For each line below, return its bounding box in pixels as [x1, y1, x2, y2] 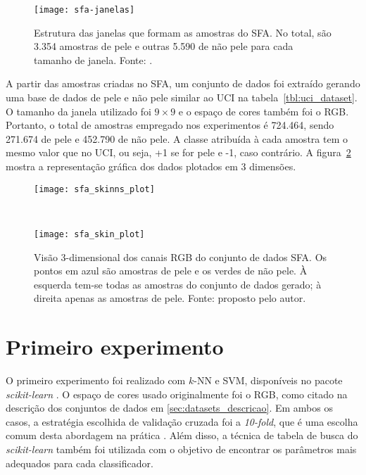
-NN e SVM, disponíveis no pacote [194, 373, 343, 387]
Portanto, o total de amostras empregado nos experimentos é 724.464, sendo [6, 118, 334, 132]
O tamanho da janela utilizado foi [6, 103, 151, 118]
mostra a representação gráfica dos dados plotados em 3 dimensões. [6, 159, 296, 173]
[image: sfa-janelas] [34, 5, 135, 15]
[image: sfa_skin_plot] [34, 229, 145, 239]
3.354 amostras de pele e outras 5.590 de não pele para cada [34, 39, 294, 53]
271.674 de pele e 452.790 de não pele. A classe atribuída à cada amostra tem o [6, 131, 348, 146]
